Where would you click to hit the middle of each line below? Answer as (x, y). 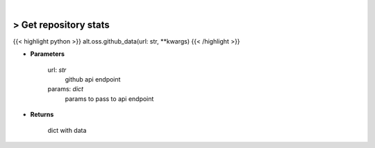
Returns (42, 115)
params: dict (65, 89)
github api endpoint (93, 80)
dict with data (67, 130)
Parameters (48, 54)
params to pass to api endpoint (109, 99)
